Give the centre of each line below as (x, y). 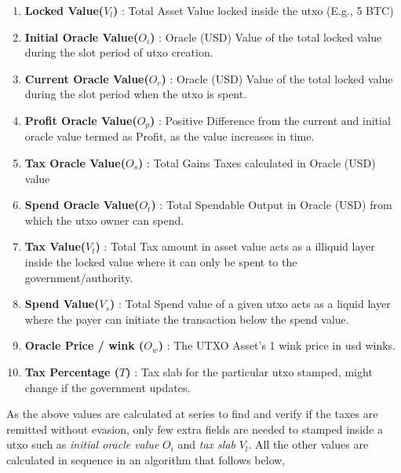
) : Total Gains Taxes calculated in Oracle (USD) (257, 163)
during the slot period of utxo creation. (119, 52)
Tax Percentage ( (72, 371)
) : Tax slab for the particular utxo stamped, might (249, 371)
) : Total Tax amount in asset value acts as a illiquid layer (235, 246)
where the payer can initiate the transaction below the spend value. (187, 319)
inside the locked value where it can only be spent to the (161, 261)
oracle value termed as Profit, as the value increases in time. (170, 136)
